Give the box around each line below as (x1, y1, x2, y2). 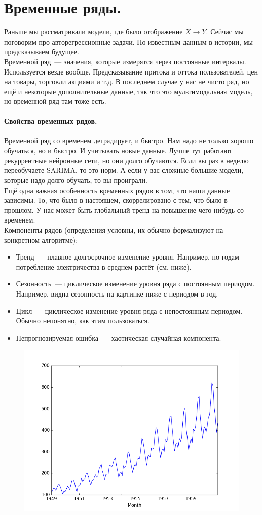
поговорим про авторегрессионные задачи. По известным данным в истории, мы (4, 36, 253, 47)
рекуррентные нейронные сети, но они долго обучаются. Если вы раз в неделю (4, 155, 249, 165)
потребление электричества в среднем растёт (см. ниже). (16, 261, 192, 272)
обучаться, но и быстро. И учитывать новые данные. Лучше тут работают (4, 145, 232, 156)
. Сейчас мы (206, 26, 244, 37)
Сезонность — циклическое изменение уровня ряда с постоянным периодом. (16, 278, 255, 289)
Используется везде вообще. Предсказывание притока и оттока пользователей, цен (4, 66, 258, 77)
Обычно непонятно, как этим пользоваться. (16, 315, 149, 326)
